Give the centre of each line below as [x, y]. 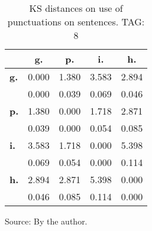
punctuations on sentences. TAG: [76, 22]
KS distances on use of [76, 8]
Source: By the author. [46, 221]
